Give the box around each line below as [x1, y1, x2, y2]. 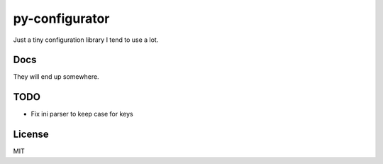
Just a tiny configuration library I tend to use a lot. [13, 35, 159, 44]
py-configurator [13, 11, 110, 26]
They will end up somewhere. [13, 72, 99, 81]
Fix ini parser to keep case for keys [30, 110, 134, 119]
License [13, 129, 49, 141]
